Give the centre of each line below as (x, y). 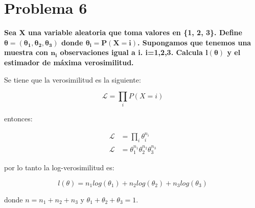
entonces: (18, 119)
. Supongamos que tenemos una (194, 42)
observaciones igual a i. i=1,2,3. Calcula (131, 52)
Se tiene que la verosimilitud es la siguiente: (73, 79)
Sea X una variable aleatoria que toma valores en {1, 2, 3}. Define (123, 32)
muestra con (26, 52)
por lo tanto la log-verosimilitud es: (59, 167)
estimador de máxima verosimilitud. (69, 62)
